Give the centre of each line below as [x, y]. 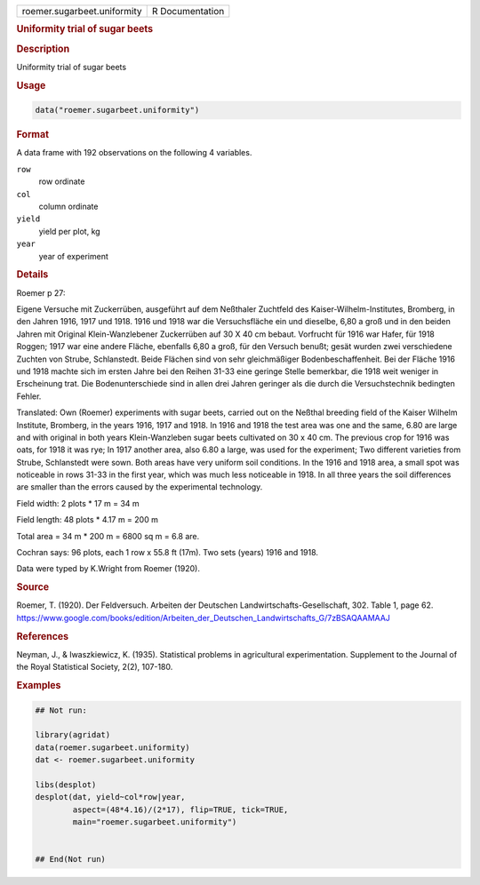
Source [33, 587]
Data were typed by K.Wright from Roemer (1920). [108, 569]
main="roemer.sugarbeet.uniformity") [155, 822]
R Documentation [188, 11]
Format [32, 135]
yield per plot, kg [70, 231]
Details [32, 275]
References [43, 636]
